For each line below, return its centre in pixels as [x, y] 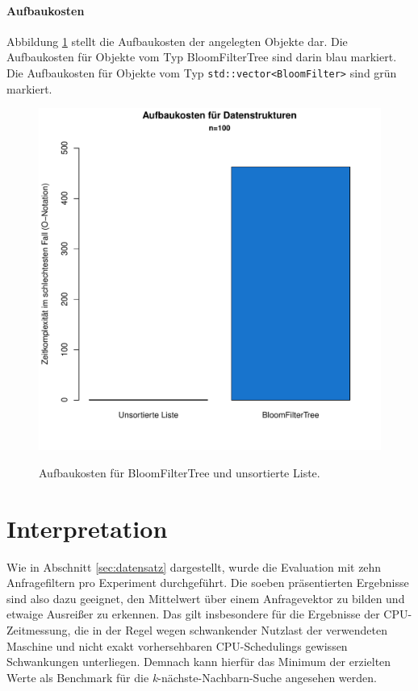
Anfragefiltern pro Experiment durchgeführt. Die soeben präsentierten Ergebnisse [208, 583]
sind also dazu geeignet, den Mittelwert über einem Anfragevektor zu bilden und [206, 598]
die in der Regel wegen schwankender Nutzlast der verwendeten [231, 629]
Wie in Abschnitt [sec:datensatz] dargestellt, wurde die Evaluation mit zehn [194, 566]
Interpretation [87, 528]
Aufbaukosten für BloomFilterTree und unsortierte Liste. [180, 472]
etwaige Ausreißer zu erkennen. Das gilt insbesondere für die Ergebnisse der [193, 614]
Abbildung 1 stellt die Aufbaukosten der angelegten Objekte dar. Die [177, 41]
